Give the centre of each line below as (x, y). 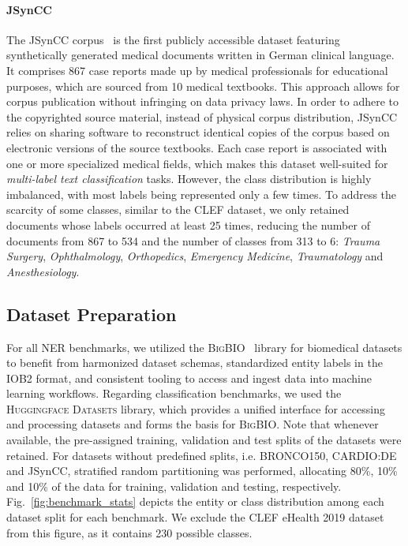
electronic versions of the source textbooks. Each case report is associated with (197, 147)
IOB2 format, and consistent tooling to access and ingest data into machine (189, 378)
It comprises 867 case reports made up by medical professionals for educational (197, 70)
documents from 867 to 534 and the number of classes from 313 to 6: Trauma (193, 240)
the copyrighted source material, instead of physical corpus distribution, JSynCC (202, 116)
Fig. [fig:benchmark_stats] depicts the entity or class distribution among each (195, 501)
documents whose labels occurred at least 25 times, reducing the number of (188, 224)
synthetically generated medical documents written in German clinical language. (200, 55)
